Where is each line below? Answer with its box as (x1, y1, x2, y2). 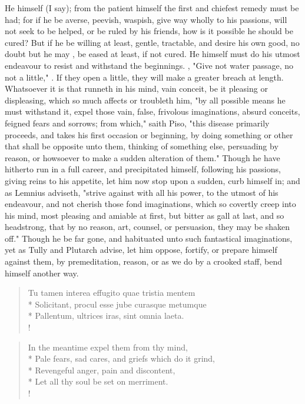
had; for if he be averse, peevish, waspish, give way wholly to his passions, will (5, 13, 287, 25)
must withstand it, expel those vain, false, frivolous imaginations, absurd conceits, (5, 105, 300, 118)
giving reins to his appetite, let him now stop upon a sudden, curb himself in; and (5, 174, 300, 186)
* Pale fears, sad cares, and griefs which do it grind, (28, 352, 216, 365)
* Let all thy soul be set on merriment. (28, 375, 168, 388)
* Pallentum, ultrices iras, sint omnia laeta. (28, 309, 184, 322)
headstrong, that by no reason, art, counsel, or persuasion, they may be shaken (5, 221, 290, 233)
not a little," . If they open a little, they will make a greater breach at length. (5, 71, 284, 83)
